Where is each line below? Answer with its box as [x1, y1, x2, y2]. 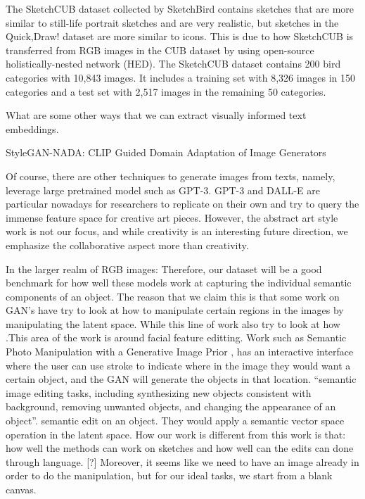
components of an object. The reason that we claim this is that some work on [6, 289, 340, 303]
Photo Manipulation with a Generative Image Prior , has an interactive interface [6, 344, 354, 359]
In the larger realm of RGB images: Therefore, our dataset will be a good [6, 261, 322, 276]
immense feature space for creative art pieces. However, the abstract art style [6, 210, 338, 225]
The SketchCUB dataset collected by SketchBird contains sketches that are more [6, 1, 354, 15]
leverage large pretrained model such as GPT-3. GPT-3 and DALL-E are [6, 182, 320, 197]
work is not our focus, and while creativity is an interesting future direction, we [6, 224, 348, 239]
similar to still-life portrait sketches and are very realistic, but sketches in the [6, 15, 339, 30]
